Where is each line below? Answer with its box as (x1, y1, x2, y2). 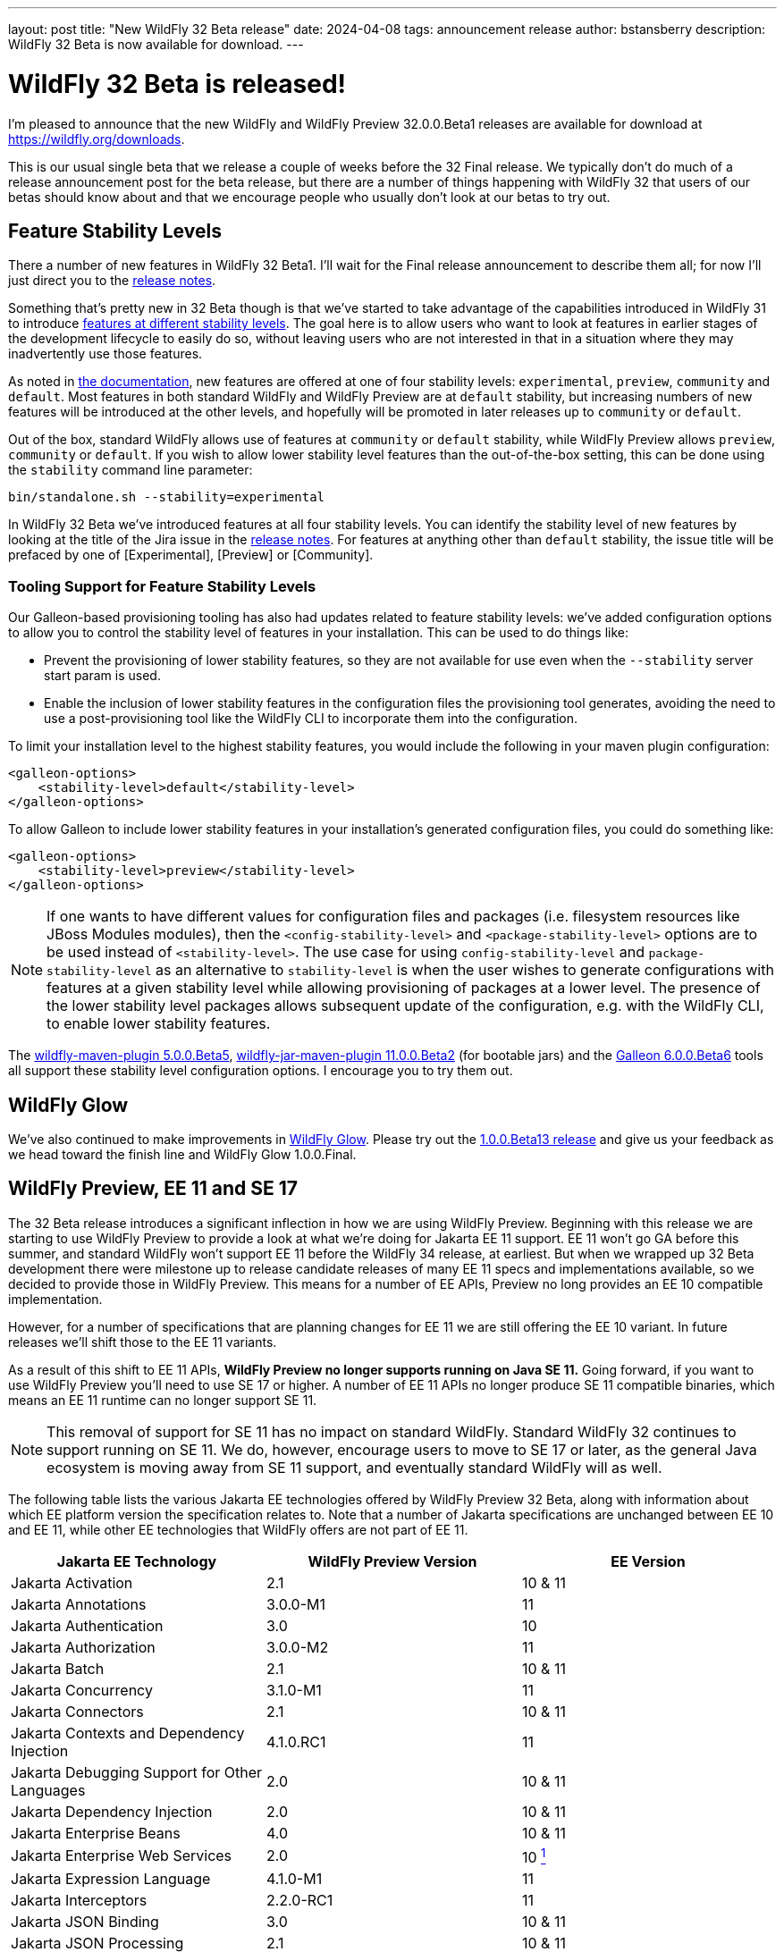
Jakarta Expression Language (11, 1870, 211, 1889)
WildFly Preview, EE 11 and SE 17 (8, 1177, 298, 1200)
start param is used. (44, 668, 161, 684)
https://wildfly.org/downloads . (8, 130, 185, 147)
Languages (11, 1780, 86, 1799)
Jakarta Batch (11, 1659, 105, 1678)
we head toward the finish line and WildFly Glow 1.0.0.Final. (8, 1146, 357, 1162)
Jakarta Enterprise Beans (11, 1823, 181, 1842)
